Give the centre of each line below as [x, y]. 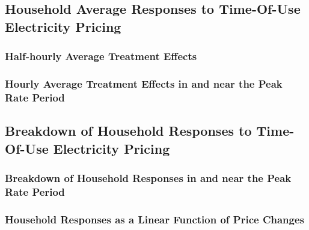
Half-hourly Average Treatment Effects [101, 56]
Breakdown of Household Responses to [128, 131]
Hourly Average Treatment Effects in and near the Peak [144, 83]
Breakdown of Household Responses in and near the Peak [148, 177]
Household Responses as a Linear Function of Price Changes [154, 219]
